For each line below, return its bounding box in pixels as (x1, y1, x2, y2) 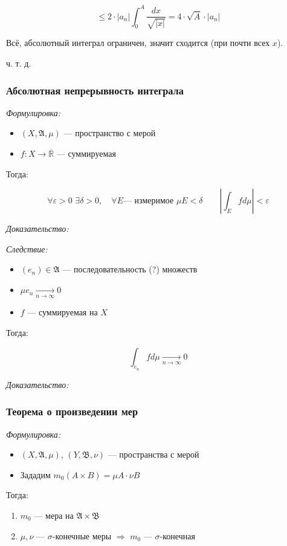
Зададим (20, 468, 51, 481)
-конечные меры (52, 529, 112, 542)
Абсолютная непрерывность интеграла (6, 82, 184, 97)
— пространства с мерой (108, 448, 199, 461)
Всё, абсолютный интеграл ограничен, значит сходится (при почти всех (6, 36, 270, 49)
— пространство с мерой (63, 127, 156, 139)
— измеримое (123, 197, 174, 206)
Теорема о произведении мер (6, 404, 138, 419)
